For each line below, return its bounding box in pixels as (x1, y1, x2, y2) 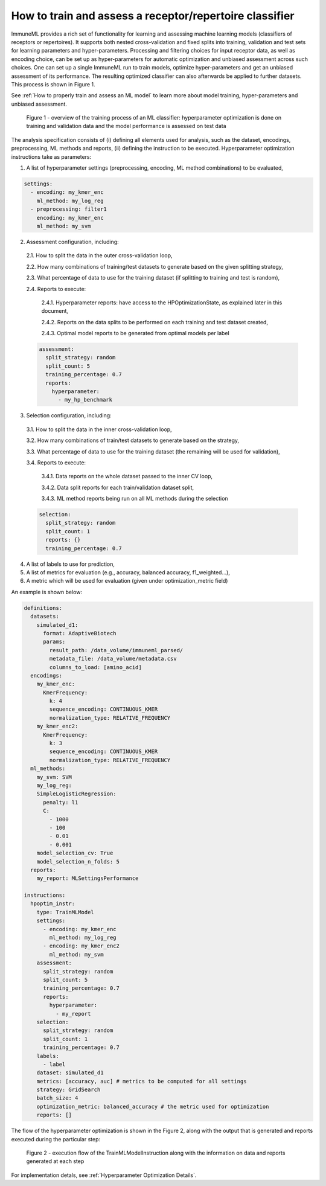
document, (41, 307, 69, 315)
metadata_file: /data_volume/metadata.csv (49, 655, 177, 662)
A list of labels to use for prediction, (26, 560, 115, 568)
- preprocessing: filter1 (30, 206, 107, 213)
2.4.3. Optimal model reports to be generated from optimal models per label (41, 330, 229, 337)
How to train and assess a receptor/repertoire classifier (11, 9, 295, 22)
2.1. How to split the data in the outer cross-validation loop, (26, 252, 173, 259)
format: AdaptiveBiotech (43, 630, 117, 636)
